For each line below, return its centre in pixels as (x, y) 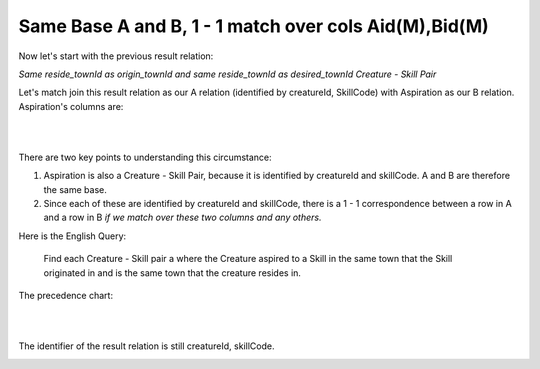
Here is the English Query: (72, 236)
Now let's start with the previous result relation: (116, 56)
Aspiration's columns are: (71, 106)
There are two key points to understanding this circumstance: (145, 157)
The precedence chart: (66, 296)
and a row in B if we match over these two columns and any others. (182, 217)
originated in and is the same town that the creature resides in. (172, 272)
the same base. (75, 189)
